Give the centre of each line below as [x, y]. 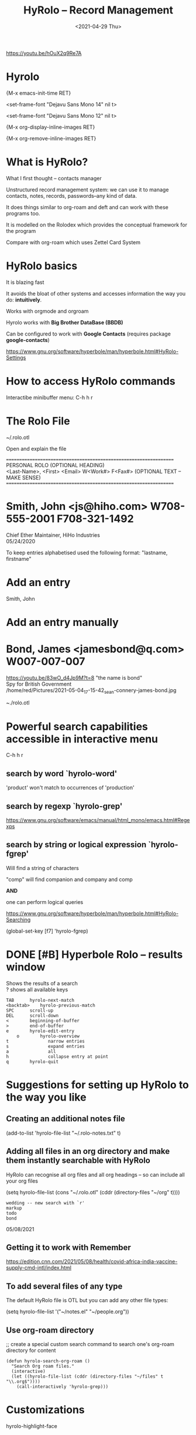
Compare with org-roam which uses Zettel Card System [73, 242]
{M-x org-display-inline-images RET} [51, 127]
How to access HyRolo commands [91, 381]
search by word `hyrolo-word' [62, 773]
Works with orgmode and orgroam [47, 311]
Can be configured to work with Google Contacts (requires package [88, 334]
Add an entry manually [62, 622]
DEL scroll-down [32, 1016]
